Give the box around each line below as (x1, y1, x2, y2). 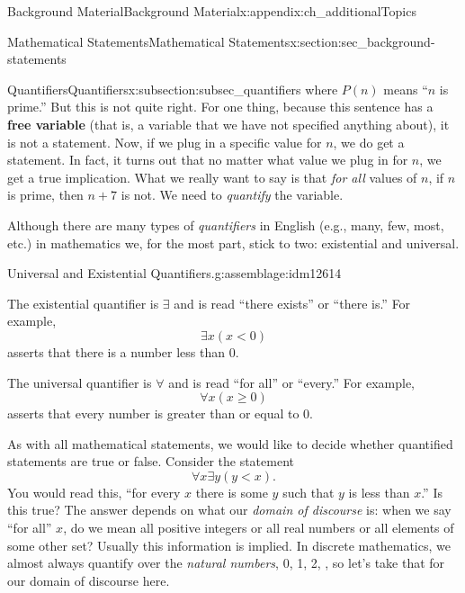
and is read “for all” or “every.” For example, (168, 373, 415, 391)
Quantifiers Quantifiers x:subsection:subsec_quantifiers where (7, 79, 338, 98)
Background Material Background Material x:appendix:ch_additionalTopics (7, 2, 416, 20)
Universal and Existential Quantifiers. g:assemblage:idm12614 (7, 264, 342, 283)
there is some (195, 482, 268, 501)
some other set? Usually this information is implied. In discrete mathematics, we (7, 535, 451, 554)
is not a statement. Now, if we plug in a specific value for (7, 132, 322, 151)
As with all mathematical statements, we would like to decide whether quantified (7, 434, 453, 453)
